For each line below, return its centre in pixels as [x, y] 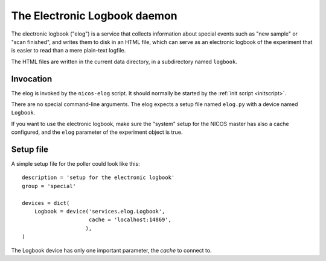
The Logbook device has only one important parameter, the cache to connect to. [111, 250]
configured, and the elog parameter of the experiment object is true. [97, 132]
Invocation [32, 79]
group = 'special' [49, 186]
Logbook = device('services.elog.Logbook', [100, 212]
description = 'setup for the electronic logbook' [98, 178]
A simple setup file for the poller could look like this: [75, 164]
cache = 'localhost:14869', [130, 220]
